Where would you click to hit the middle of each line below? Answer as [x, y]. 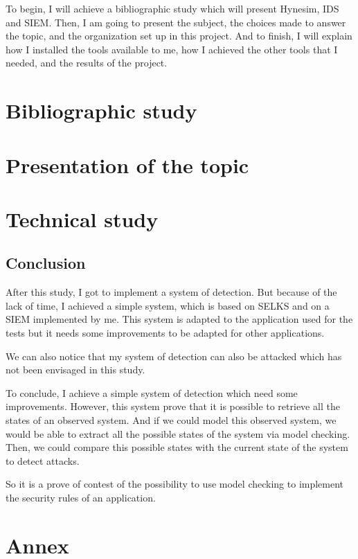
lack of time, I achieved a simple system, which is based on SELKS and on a [168, 305]
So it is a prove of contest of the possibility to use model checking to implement [175, 484]
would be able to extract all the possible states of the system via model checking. [178, 433]
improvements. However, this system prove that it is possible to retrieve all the [173, 406]
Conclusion [46, 263]
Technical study [82, 219]
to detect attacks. [43, 460]
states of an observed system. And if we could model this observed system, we [171, 420]
